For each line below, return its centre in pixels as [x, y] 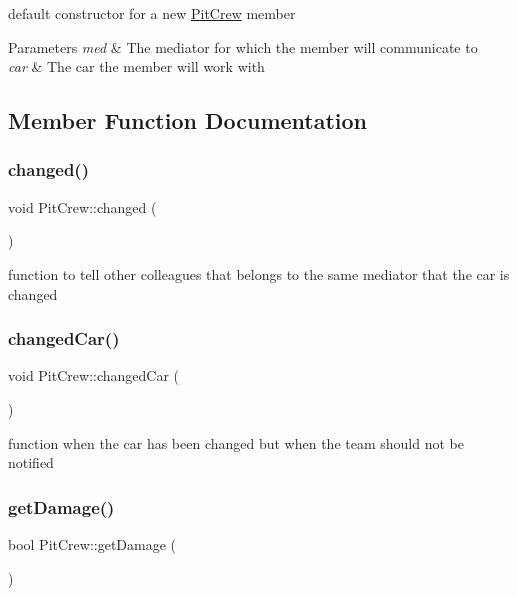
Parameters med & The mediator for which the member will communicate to [243, 46]
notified [31, 462]
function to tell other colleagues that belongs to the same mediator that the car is [259, 273]
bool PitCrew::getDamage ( [92, 543]
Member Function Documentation [188, 120]
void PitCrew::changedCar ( [94, 375]
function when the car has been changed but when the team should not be [236, 442]
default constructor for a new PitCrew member [152, 13]
